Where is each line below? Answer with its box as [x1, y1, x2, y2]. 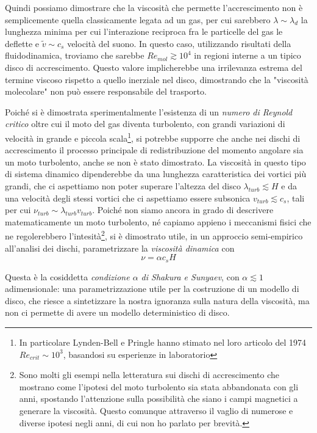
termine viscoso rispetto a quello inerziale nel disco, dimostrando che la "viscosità [5, 73, 308, 86]
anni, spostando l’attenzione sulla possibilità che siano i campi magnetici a [19, 392, 298, 405]
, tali [287, 191, 305, 204]
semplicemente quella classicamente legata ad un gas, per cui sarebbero [5, 13, 271, 26]
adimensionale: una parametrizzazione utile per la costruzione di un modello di [5, 282, 299, 295]
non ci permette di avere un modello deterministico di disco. [5, 306, 230, 319]
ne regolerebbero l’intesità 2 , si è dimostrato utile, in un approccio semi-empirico [5, 228, 303, 242]
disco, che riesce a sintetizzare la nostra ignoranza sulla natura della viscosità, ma [5, 294, 310, 307]
